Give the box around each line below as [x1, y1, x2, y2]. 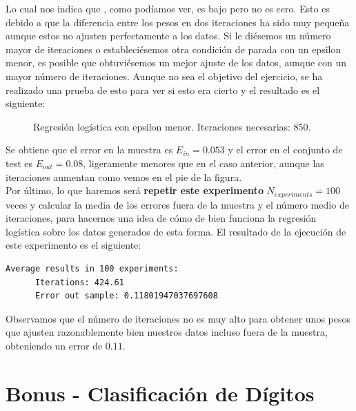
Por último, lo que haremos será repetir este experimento [6, 183, 264, 198]
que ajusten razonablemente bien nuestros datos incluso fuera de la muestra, [6, 325, 328, 339]
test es [6, 155, 33, 170]
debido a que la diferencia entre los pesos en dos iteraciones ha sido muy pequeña [6, 15, 350, 29]
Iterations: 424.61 [34, 277, 124, 287]
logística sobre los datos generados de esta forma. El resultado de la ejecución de [6, 224, 346, 238]
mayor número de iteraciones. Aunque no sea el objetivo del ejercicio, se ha [6, 68, 323, 83]
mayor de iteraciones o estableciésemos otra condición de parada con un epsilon [6, 41, 342, 56]
